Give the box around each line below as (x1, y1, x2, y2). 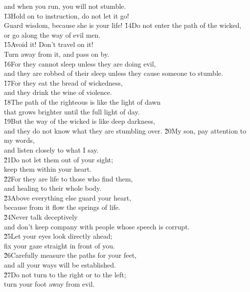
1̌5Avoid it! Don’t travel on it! (4, 39, 93, 49)
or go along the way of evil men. (4, 29, 101, 40)
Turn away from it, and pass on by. (4, 48, 110, 59)
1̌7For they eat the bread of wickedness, (4, 77, 123, 88)
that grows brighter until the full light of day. (4, 106, 140, 116)
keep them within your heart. (4, 164, 91, 174)
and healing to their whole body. (4, 183, 102, 193)
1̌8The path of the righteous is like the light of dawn (4, 96, 161, 107)
